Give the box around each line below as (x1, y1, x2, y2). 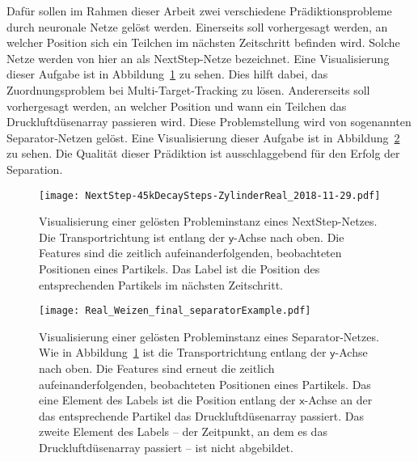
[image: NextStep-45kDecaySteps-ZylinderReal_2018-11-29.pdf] (39, 189, 381, 201)
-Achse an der (304, 391, 373, 408)
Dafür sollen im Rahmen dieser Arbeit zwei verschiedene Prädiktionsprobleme (6, 2, 392, 19)
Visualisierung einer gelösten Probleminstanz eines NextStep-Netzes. (39, 213, 378, 230)
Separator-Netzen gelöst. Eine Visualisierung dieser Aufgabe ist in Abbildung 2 (6, 129, 400, 146)
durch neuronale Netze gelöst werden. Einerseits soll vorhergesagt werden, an (6, 18, 388, 35)
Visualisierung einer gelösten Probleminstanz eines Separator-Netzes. (39, 328, 379, 345)
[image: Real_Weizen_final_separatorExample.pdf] (39, 305, 311, 317)
